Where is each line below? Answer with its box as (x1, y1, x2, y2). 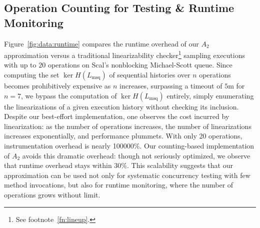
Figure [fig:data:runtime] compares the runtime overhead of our (4, 38, 199, 48)
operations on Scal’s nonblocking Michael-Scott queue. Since (47, 59, 232, 70)
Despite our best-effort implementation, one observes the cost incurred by (4, 111, 229, 121)
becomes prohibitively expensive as (4, 80, 111, 91)
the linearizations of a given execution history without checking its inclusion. (4, 101, 239, 111)
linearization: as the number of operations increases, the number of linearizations (4, 120, 251, 131)
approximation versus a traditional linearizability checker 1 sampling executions (4, 48, 245, 60)
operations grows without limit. (4, 189, 100, 199)
